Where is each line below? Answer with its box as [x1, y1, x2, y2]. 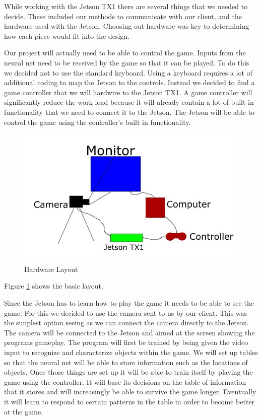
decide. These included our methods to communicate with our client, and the [4, 11, 242, 21]
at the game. [4, 406, 43, 416]
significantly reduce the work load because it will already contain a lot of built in [4, 97, 254, 107]
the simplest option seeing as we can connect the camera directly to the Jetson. [4, 317, 249, 328]
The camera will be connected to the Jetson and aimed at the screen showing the [4, 327, 255, 337]
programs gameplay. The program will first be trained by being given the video [4, 337, 248, 347]
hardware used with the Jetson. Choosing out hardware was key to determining [4, 21, 249, 31]
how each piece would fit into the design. [4, 30, 129, 41]
